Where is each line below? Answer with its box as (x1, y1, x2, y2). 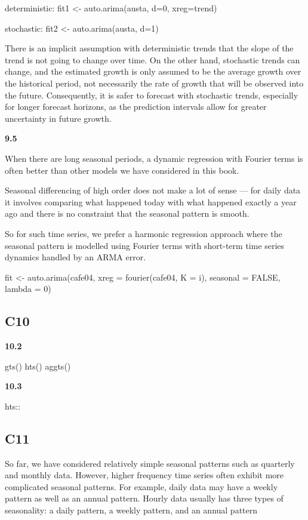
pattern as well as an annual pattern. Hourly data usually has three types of (5, 492, 284, 504)
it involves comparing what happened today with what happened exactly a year (5, 195, 297, 208)
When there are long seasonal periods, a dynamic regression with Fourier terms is (5, 152, 303, 164)
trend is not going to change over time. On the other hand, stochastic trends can (5, 53, 300, 66)
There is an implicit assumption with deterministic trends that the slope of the (5, 42, 294, 54)
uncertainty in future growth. (5, 112, 112, 124)
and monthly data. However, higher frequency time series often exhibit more (5, 469, 284, 481)
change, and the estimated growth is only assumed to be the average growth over (5, 65, 301, 78)
